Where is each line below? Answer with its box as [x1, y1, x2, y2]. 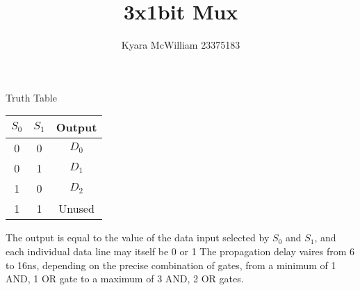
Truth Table [6, 90, 57, 104]
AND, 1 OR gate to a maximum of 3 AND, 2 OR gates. [6, 271, 244, 286]
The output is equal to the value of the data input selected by [6, 230, 270, 245]
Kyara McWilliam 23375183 [121, 38, 240, 52]
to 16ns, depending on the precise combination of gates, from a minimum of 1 [6, 257, 336, 272]
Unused [58, 200, 95, 217]
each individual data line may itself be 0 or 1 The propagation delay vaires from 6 [6, 243, 354, 258]
